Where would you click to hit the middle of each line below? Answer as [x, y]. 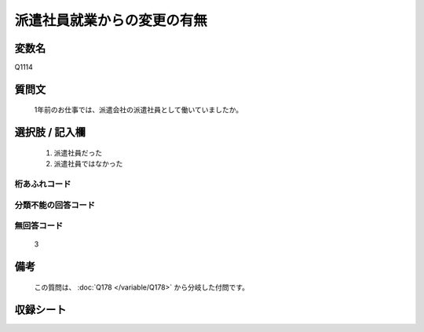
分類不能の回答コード [55, 205]
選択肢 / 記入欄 [50, 132]
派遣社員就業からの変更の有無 [111, 20]
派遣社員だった [78, 152]
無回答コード [39, 226]
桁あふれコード [43, 184]
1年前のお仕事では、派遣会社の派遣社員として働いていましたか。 [139, 110]
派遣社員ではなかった [88, 164]
